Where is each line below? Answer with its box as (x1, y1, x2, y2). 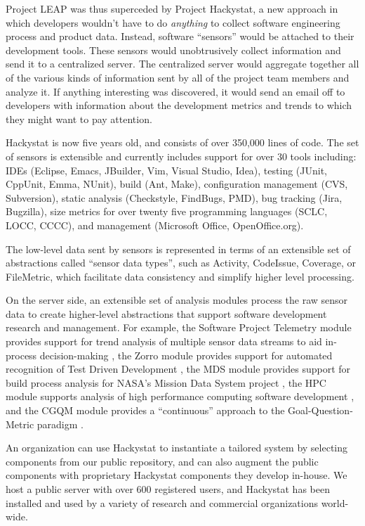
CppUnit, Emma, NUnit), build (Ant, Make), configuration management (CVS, (6, 177, 348, 191)
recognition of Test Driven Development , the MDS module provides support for (6, 361, 351, 376)
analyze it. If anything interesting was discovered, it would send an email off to (6, 84, 345, 98)
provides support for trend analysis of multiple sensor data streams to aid (6, 334, 322, 349)
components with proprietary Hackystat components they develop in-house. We (6, 468, 347, 482)
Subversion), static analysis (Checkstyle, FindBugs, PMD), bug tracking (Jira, (6, 190, 343, 205)
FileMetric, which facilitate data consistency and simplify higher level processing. (6, 269, 354, 283)
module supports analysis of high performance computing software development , (6, 389, 354, 404)
